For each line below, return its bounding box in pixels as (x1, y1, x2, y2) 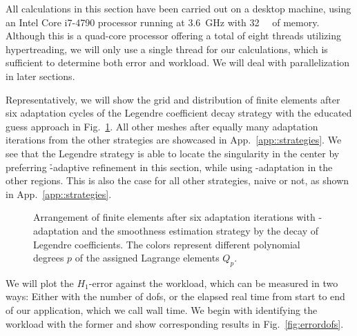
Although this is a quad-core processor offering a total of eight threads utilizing (6, 28, 341, 43)
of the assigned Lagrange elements (75, 250, 220, 265)
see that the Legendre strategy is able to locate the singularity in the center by (6, 146, 340, 160)
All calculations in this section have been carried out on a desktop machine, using (6, 1, 351, 15)
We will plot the (6, 275, 74, 290)
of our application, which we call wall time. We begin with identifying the (6, 303, 318, 317)
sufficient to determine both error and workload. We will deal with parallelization (6, 55, 350, 70)
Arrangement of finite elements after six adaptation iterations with (33, 210, 316, 224)
